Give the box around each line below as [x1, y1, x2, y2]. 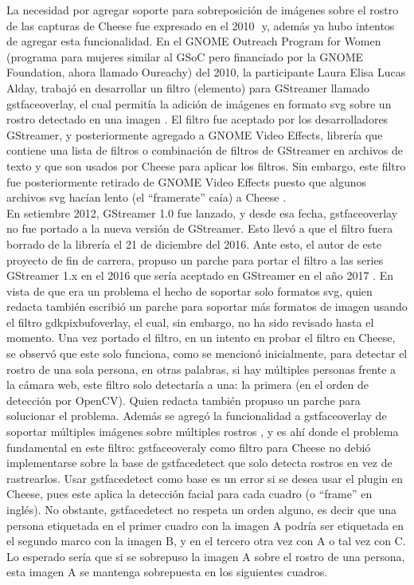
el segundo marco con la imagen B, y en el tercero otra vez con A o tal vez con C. [6, 532, 406, 549]
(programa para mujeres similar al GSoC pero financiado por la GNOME [6, 48, 364, 65]
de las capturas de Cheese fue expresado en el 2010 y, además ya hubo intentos [6, 17, 395, 33]
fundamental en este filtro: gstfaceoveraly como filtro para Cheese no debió [6, 438, 371, 455]
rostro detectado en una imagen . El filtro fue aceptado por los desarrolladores [6, 111, 389, 128]
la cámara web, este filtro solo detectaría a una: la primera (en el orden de [6, 376, 369, 393]
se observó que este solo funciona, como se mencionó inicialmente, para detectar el [6, 345, 408, 362]
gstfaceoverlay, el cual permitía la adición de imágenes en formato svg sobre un [6, 95, 392, 112]
